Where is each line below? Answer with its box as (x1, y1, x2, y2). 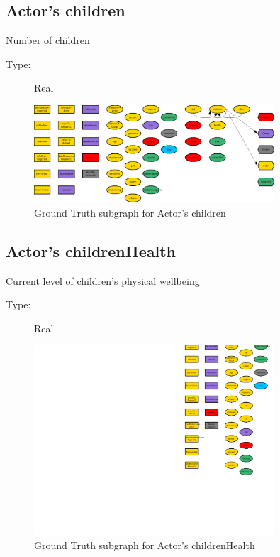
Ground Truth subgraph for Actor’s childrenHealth (34, 537, 255, 552)
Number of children (6, 33, 90, 48)
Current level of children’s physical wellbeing (6, 273, 200, 288)
